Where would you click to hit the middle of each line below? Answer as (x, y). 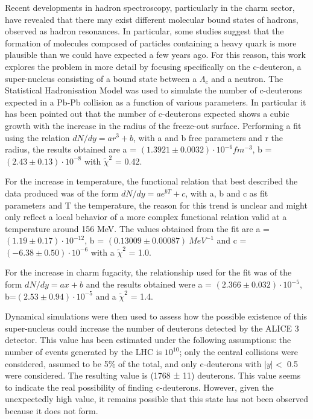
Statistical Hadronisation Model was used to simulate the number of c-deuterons (153, 90)
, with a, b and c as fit (227, 193)
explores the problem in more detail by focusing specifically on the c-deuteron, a (153, 66)
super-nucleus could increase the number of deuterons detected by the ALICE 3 (152, 328)
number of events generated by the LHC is (84, 352)
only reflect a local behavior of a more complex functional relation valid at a (146, 217)
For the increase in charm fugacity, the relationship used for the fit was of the (148, 272)
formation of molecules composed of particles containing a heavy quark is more (151, 43)
